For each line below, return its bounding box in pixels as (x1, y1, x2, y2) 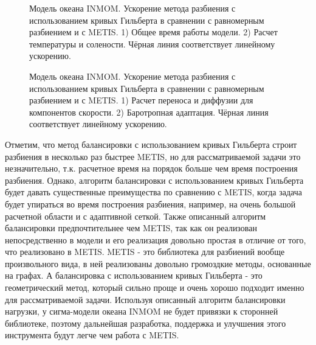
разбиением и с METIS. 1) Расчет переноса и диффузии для (29, 94, 253, 106)
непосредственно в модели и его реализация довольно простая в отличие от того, (5, 233, 306, 246)
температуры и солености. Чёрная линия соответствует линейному (29, 37, 275, 50)
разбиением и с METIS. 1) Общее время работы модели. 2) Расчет (29, 26, 278, 38)
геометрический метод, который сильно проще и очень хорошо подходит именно (5, 281, 304, 294)
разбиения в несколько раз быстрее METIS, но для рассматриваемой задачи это (5, 150, 301, 162)
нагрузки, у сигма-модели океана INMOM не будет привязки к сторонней (5, 305, 278, 318)
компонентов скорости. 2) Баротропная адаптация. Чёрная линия (29, 105, 269, 118)
